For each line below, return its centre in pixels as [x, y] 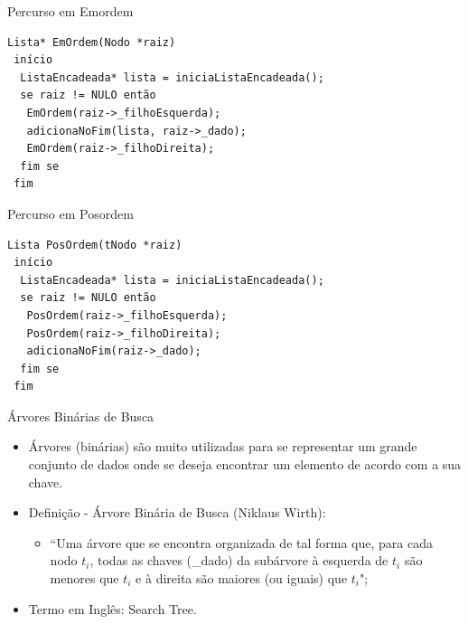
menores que [84, 578]
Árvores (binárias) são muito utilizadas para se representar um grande [223, 446]
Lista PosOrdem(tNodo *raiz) [95, 245]
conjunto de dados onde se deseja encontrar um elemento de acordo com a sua [245, 464]
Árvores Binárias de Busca [81, 416]
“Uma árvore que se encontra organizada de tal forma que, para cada [241, 542]
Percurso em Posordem [70, 213]
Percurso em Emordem [70, 11]
